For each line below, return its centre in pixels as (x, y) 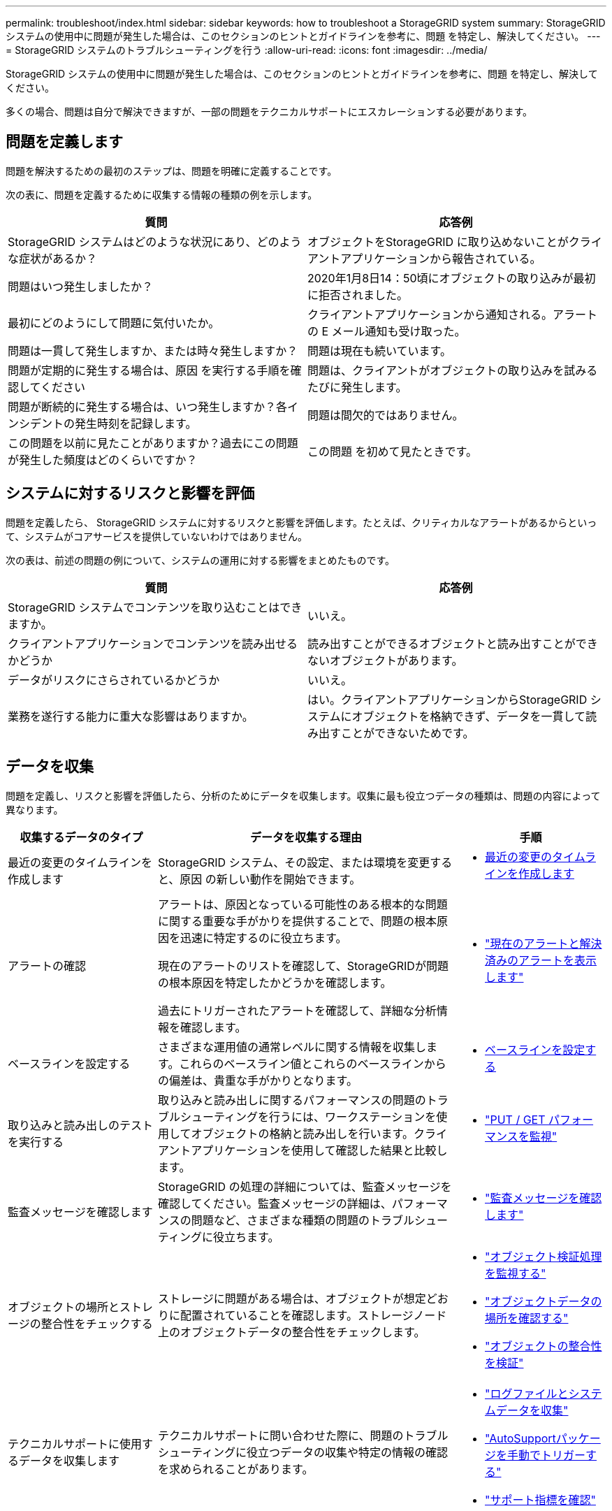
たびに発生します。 (357, 387)
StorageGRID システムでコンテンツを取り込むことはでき (155, 607)
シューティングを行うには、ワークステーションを (308, 1116)
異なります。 (35, 809)
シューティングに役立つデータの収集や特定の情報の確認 (303, 1452)
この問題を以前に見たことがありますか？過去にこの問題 (153, 443)
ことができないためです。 (408, 733)
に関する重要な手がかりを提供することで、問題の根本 (297, 921)
